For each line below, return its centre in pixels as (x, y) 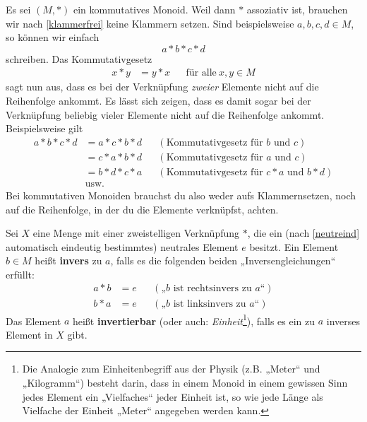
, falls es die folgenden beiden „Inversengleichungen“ (223, 260)
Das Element (34, 321)
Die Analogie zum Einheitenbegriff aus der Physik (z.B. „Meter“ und (171, 369)
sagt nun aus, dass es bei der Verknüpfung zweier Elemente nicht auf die (162, 87)
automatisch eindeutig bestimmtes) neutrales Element (122, 246)
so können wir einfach (53, 37)
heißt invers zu (68, 260)
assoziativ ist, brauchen (297, 9)
